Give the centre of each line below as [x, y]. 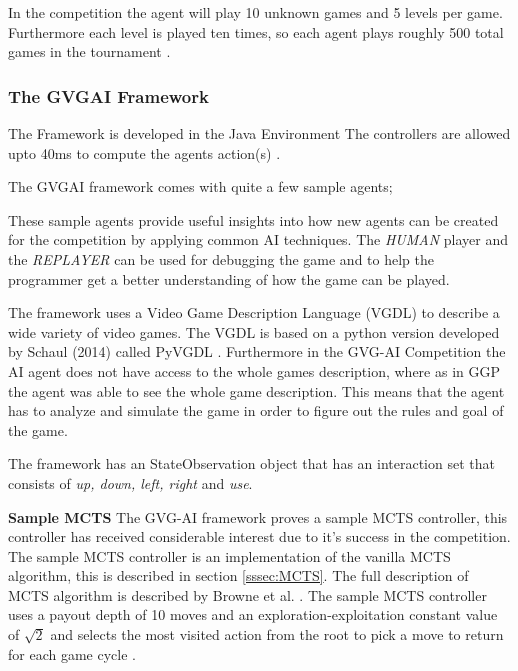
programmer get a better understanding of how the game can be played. [229, 278]
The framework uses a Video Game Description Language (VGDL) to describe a [254, 312]
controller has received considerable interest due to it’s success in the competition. [259, 536]
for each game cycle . [72, 653]
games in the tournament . [89, 51]
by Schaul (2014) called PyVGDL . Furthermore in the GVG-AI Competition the [257, 351]
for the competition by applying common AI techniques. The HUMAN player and [258, 239]
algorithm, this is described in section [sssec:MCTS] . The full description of [238, 575]
